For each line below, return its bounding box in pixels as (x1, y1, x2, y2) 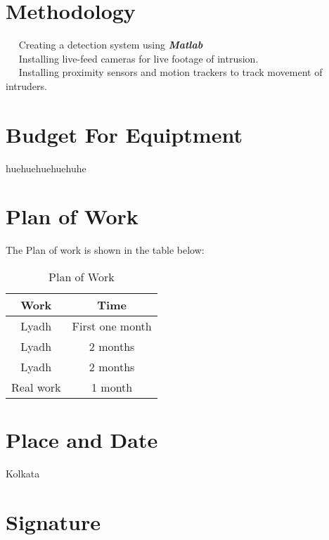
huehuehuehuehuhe (6, 160, 86, 175)
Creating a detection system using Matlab (18, 37, 203, 52)
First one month (72, 317, 152, 334)
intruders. (6, 78, 47, 93)
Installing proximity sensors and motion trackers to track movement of (18, 65, 323, 79)
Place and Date (6, 425, 158, 454)
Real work (11, 378, 61, 395)
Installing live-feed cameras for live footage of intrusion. (18, 51, 259, 65)
